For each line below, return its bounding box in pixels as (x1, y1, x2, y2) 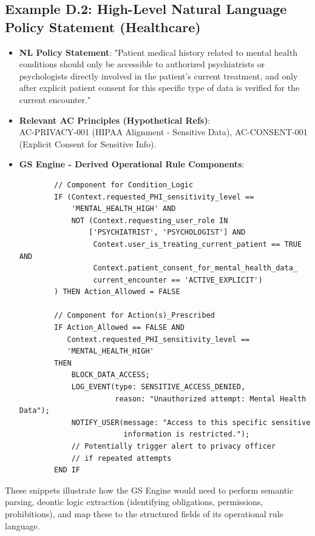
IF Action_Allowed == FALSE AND (54, 323, 185, 332)
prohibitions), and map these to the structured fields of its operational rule (5, 507, 283, 520)
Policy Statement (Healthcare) (5, 17, 201, 36)
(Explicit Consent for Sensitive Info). (19, 137, 157, 150)
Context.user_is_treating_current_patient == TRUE (93, 240, 302, 249)
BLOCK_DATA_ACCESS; (71, 370, 150, 380)
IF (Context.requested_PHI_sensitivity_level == (54, 192, 254, 201)
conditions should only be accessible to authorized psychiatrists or (19, 58, 265, 70)
